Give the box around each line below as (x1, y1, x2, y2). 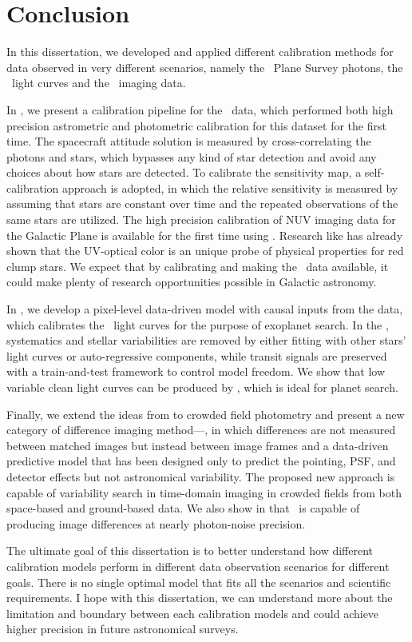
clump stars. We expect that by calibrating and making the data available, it (6, 257, 389, 274)
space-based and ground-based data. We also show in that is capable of (6, 500, 360, 516)
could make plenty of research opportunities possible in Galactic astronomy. (6, 273, 377, 290)
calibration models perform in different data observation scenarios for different (6, 557, 390, 574)
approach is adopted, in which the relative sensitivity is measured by (62, 179, 398, 196)
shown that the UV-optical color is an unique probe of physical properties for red (6, 242, 404, 259)
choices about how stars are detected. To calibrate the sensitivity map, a (6, 164, 362, 181)
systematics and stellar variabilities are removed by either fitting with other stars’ (6, 332, 406, 349)
